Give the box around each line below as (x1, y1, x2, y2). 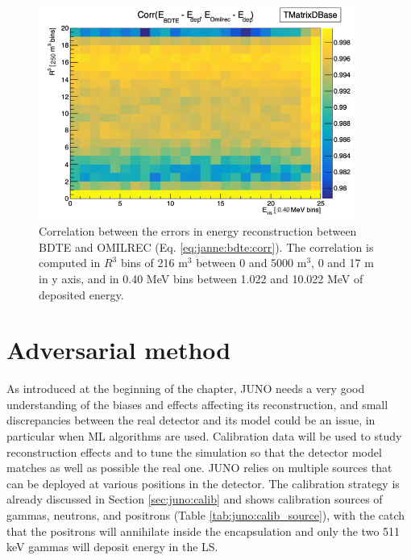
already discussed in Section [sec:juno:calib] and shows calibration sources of (6, 491, 383, 508)
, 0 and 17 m (311, 254, 374, 271)
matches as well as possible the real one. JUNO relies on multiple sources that (6, 459, 392, 476)
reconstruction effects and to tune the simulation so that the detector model (6, 443, 382, 460)
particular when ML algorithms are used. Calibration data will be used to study (6, 428, 402, 445)
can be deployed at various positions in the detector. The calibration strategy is (6, 474, 400, 491)
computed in (39, 254, 101, 271)
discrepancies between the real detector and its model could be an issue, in (6, 412, 376, 428)
